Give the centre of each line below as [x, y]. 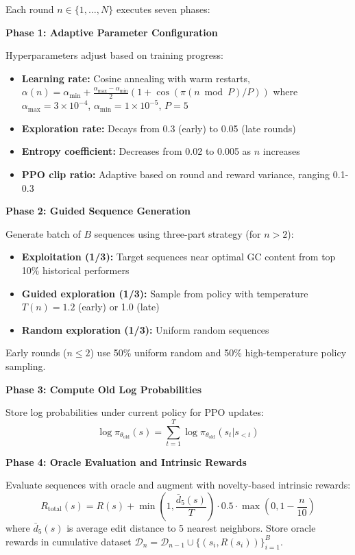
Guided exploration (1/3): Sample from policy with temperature [165, 293]
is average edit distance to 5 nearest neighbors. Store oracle [191, 528]
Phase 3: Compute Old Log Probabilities [104, 389]
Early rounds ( [36, 353]
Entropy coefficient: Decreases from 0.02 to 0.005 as [136, 151]
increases [281, 151]
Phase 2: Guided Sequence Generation [98, 211]
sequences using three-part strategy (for [177, 233]
